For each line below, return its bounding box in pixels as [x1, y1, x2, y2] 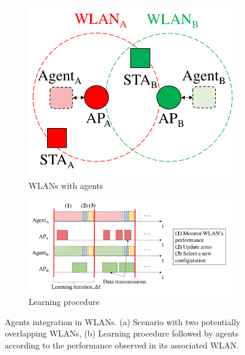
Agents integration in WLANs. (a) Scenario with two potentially [5, 315, 241, 328]
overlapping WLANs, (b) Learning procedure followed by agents [5, 327, 239, 340]
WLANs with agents [29, 179, 103, 192]
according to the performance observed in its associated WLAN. [5, 338, 239, 351]
